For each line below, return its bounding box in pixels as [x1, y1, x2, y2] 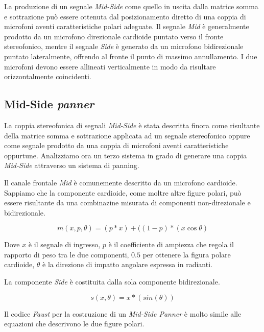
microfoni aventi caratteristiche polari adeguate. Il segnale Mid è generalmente [4, 21, 249, 32]
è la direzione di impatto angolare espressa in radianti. [42, 259, 212, 270]
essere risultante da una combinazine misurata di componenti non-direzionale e [4, 197, 251, 208]
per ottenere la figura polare [142, 249, 231, 259]
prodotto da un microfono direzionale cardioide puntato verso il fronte [4, 31, 224, 41]
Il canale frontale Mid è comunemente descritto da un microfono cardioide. [4, 177, 237, 187]
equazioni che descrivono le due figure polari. [4, 318, 145, 329]
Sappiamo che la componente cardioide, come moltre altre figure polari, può [4, 187, 242, 198]
